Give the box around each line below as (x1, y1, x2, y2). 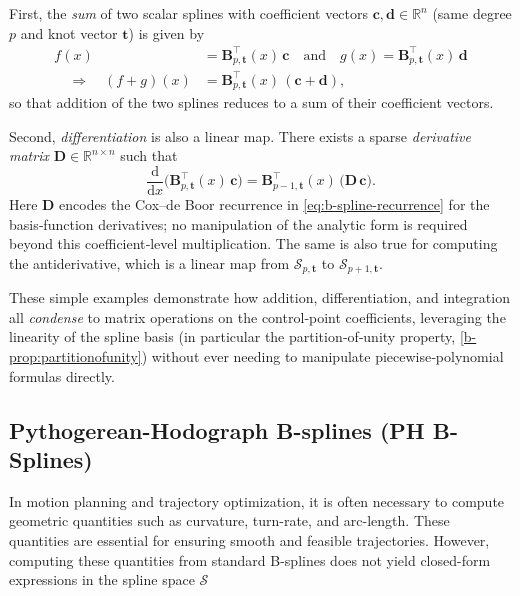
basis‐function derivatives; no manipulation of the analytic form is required (9, 213, 468, 234)
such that (120, 145, 178, 166)
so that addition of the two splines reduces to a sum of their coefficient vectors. (9, 92, 494, 113)
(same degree (432, 3, 512, 23)
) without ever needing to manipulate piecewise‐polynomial (141, 346, 504, 367)
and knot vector (20, 22, 118, 43)
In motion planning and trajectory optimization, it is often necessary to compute (9, 490, 505, 511)
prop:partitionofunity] (9, 346, 142, 367)
